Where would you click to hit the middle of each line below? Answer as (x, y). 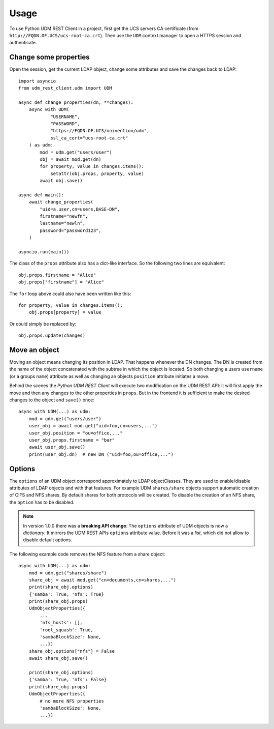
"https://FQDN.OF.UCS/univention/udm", (100, 131)
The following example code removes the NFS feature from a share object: (87, 554)
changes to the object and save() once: (52, 400)
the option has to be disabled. (42, 502)
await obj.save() (61, 181)
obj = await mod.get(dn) (71, 159)
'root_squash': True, (67, 630)
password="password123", (71, 230)
